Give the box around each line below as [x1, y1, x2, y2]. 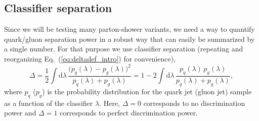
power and [4, 107, 36, 118]
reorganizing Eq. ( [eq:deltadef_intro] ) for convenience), [4, 53, 176, 64]
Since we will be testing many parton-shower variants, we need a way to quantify [4, 24, 255, 34]
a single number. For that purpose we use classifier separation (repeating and [4, 43, 243, 54]
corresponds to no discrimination [143, 97, 245, 108]
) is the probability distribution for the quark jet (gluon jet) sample [42, 86, 252, 96]
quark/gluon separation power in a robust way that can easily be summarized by [4, 33, 255, 44]
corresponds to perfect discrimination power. [60, 107, 198, 118]
